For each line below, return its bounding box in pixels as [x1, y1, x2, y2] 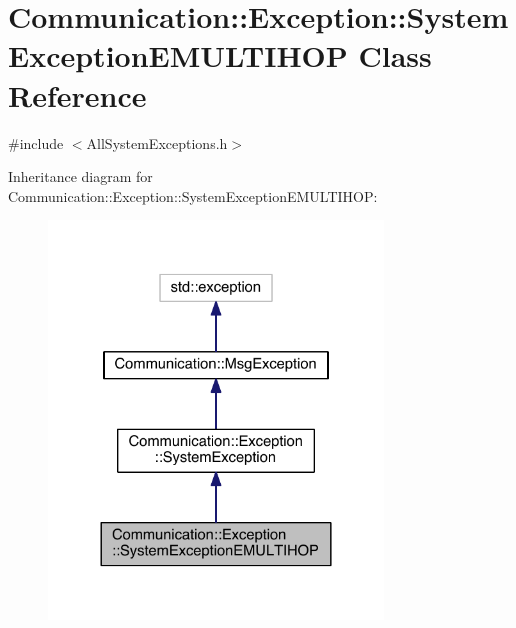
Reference [8, 74, 147, 115]
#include [8, 132, 64, 153]
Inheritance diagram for [8, 166, 153, 187]
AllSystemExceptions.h [86, 132, 228, 153]
